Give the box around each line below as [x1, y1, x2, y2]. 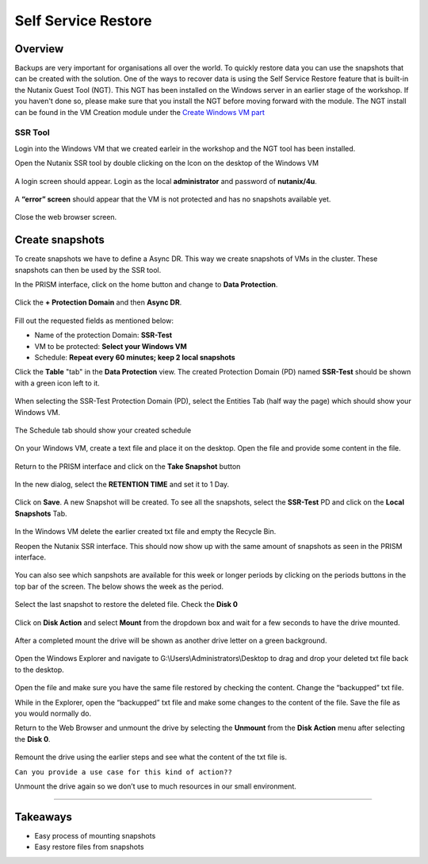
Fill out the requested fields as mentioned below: [14, 316, 174, 325]
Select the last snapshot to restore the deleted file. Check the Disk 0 [14, 600, 238, 609]
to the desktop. [14, 665, 64, 674]
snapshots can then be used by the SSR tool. [14, 265, 162, 275]
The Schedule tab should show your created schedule [14, 425, 192, 435]
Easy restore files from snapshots [34, 842, 144, 852]
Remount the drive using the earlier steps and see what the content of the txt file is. [14, 752, 288, 762]
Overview [14, 42, 64, 56]
